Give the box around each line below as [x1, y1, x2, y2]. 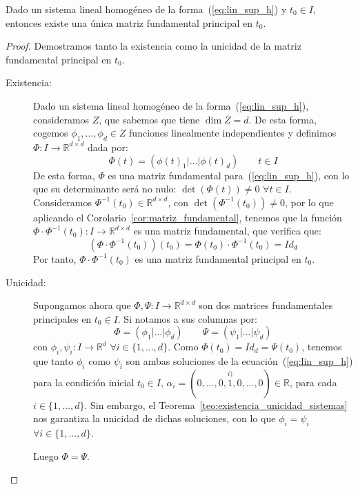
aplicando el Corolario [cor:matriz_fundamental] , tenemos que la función [33, 210, 342, 224]
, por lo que [284, 194, 334, 209]
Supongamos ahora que [33, 298, 131, 312]
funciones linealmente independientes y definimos [129, 126, 337, 140]
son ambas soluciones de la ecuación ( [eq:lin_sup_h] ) [126, 354, 353, 368]
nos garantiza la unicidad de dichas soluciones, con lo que [33, 411, 276, 426]
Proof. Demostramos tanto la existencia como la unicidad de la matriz [6, 39, 301, 53]
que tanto [33, 354, 74, 368]
